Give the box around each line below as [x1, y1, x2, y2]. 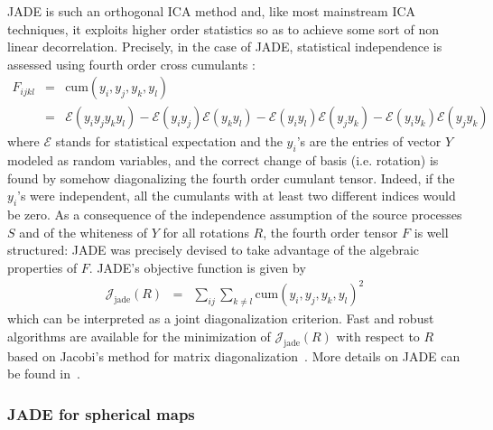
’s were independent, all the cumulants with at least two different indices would [17, 186, 456, 205]
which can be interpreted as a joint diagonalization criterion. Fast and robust [7, 309, 434, 328]
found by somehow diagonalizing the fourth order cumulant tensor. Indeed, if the [7, 168, 455, 187]
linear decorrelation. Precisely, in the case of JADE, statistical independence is [7, 37, 442, 56]
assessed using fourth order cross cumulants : [7, 54, 256, 73]
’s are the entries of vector [296, 132, 442, 151]
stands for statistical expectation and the [55, 132, 283, 151]
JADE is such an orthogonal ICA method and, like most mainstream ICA [7, 2, 416, 20]
